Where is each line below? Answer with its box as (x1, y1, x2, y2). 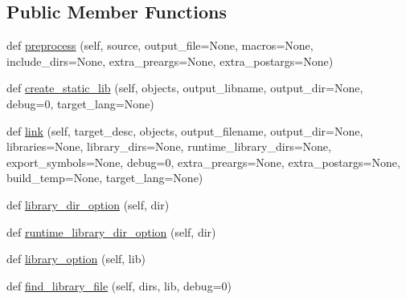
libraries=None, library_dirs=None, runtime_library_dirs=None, (6, 138, 331, 155)
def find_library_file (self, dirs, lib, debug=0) (6, 277, 232, 294)
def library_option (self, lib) (6, 250, 146, 267)
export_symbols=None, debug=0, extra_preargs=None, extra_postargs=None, (6, 153, 400, 170)
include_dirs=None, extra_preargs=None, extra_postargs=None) (6, 52, 334, 69)
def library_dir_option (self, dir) (6, 196, 170, 213)
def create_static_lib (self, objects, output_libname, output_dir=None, (6, 79, 363, 96)
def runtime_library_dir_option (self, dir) (6, 223, 216, 240)
